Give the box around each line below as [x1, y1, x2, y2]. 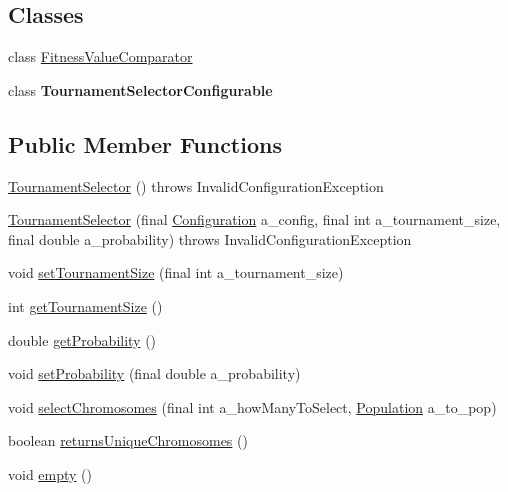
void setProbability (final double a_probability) [8, 363, 301, 384]
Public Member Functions [8, 128, 282, 159]
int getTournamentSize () [8, 295, 163, 316]
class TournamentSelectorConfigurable [8, 79, 273, 100]
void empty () [8, 463, 93, 484]
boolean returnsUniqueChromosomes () [8, 430, 248, 451]
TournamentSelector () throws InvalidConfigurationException [8, 175, 384, 196]
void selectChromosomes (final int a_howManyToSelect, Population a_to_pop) [8, 396, 497, 417]
